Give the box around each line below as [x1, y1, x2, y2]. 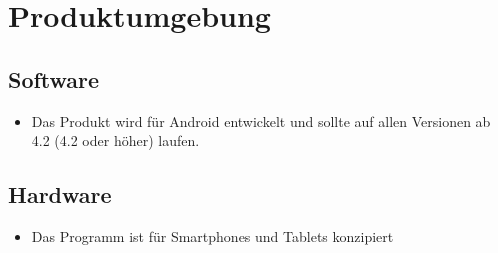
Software [8, 63, 100, 94]
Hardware [8, 179, 112, 210]
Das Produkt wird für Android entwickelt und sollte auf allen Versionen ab [31, 110, 491, 131]
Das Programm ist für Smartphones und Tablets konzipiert [31, 225, 394, 246]
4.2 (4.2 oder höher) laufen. [31, 130, 200, 151]
